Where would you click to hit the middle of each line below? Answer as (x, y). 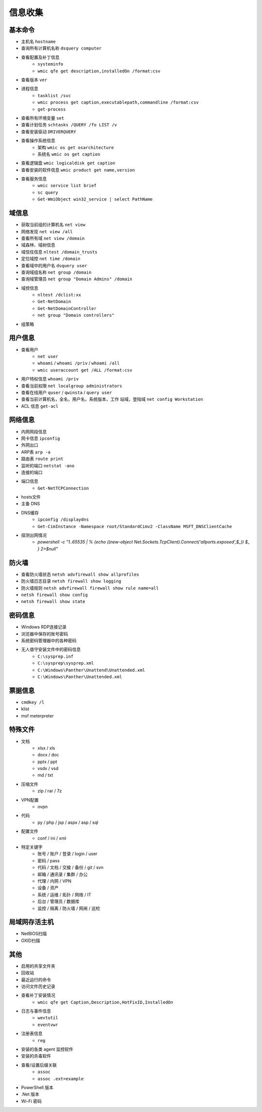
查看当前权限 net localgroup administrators (72, 386)
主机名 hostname (38, 42)
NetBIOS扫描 (34, 934)
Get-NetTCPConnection (63, 488)
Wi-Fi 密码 (32, 1101)
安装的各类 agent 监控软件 (47, 1049)
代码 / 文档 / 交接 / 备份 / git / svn (71, 868)
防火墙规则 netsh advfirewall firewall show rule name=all (90, 588)
